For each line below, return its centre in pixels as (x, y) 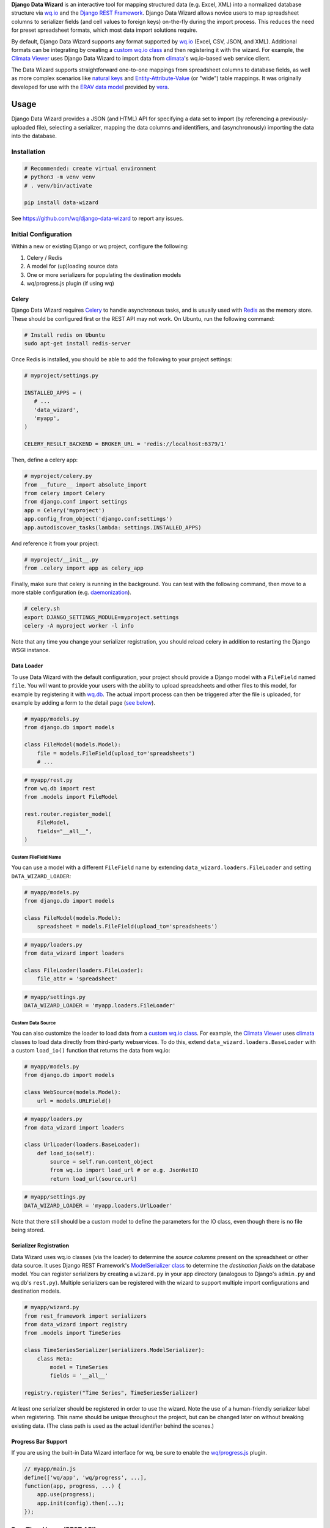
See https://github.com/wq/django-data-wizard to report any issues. (97, 219)
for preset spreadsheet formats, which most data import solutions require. (105, 30)
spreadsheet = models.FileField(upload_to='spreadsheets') (127, 927)
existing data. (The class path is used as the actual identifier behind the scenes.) (112, 1426)
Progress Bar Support (39, 1441)
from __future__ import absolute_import (85, 485)
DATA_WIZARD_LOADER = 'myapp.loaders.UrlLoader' (98, 1205)
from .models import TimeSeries (73, 1333)
